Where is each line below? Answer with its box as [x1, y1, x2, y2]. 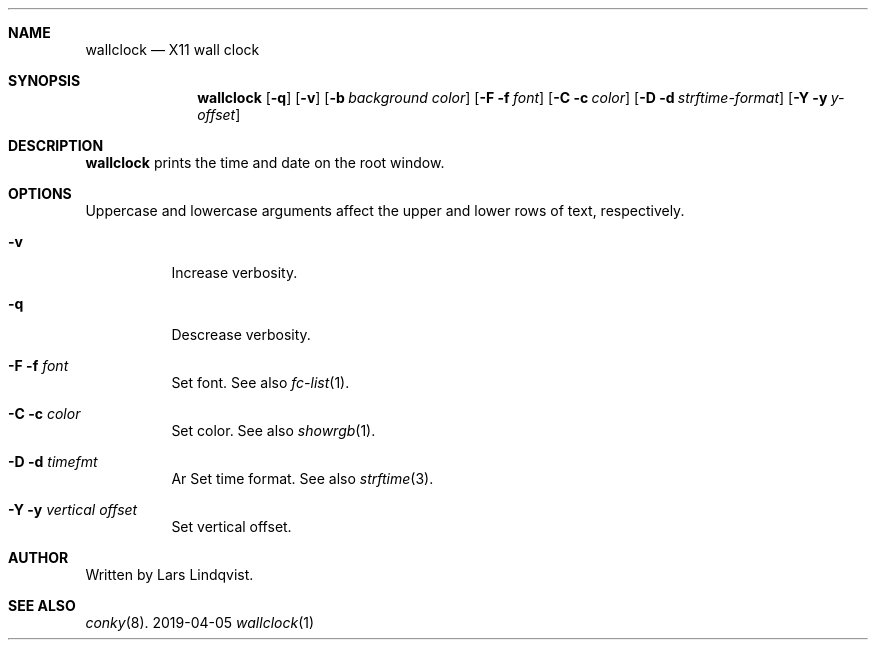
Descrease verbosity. [171, 326, 311, 343]
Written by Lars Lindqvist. [85, 566, 254, 583]
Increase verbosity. [171, 264, 298, 281]
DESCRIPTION [8, 137, 104, 154]
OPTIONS [8, 185, 72, 202]
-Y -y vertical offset [8, 501, 138, 518]
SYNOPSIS [8, 72, 81, 89]
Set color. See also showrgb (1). [171, 422, 376, 439]
